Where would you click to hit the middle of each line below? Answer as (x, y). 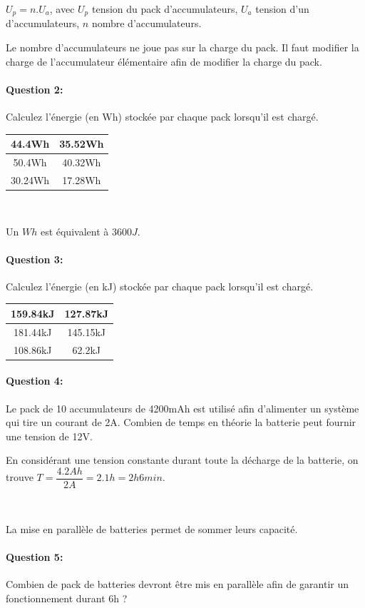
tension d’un (282, 9)
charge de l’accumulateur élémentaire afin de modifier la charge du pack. (164, 61)
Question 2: (35, 89)
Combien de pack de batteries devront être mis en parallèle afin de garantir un (178, 583)
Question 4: (35, 381)
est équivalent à (74, 231)
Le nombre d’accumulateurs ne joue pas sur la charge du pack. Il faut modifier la (182, 47)
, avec (62, 9)
